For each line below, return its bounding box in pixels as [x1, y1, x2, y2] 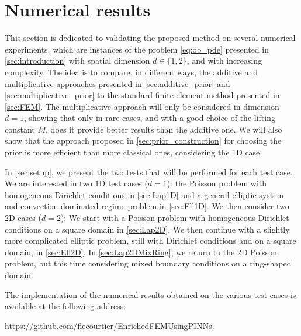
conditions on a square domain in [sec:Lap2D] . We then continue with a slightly [5, 223, 290, 235]
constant [5, 123, 35, 135]
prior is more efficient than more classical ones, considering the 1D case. [5, 146, 262, 158]
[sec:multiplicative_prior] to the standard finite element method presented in [5, 89, 280, 101]
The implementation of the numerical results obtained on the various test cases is [5, 288, 296, 300]
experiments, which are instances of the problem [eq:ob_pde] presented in [5, 43, 269, 55]
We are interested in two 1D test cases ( [5, 177, 148, 189]
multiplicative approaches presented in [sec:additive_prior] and [5, 77, 230, 89]
